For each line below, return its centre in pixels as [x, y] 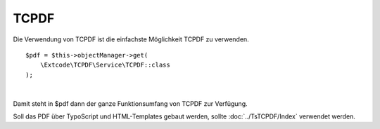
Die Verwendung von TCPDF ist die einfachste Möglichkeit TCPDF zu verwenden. [131, 39]
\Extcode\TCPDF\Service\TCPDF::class [105, 65]
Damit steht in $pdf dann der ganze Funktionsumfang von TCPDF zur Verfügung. [130, 103]
